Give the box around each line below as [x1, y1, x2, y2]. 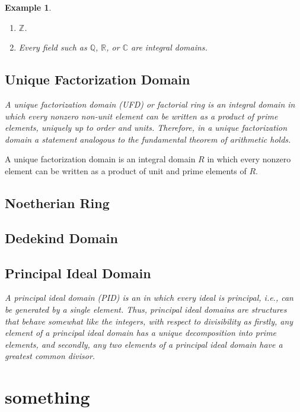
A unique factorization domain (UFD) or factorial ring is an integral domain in [5, 98, 295, 110]
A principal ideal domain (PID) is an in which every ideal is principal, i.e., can [5, 291, 293, 304]
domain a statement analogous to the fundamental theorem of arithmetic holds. [5, 133, 291, 145]
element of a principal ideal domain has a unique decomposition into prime [5, 326, 277, 339]
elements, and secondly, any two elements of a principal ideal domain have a [5, 338, 283, 350]
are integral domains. [131, 41, 208, 54]
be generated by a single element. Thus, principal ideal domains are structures [5, 303, 287, 315]
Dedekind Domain [5, 228, 118, 247]
